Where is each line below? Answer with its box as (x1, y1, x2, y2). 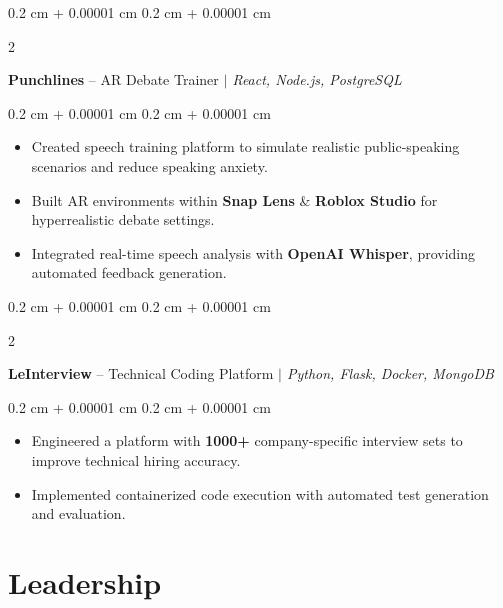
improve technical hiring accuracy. (31, 449, 241, 470)
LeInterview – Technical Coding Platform (8, 363, 274, 384)
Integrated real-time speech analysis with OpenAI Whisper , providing (31, 242, 476, 263)
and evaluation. (31, 503, 126, 524)
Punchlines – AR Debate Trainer (8, 69, 219, 90)
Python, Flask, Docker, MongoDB (286, 363, 494, 384)
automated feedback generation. (31, 262, 227, 283)
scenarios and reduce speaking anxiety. (31, 155, 268, 176)
